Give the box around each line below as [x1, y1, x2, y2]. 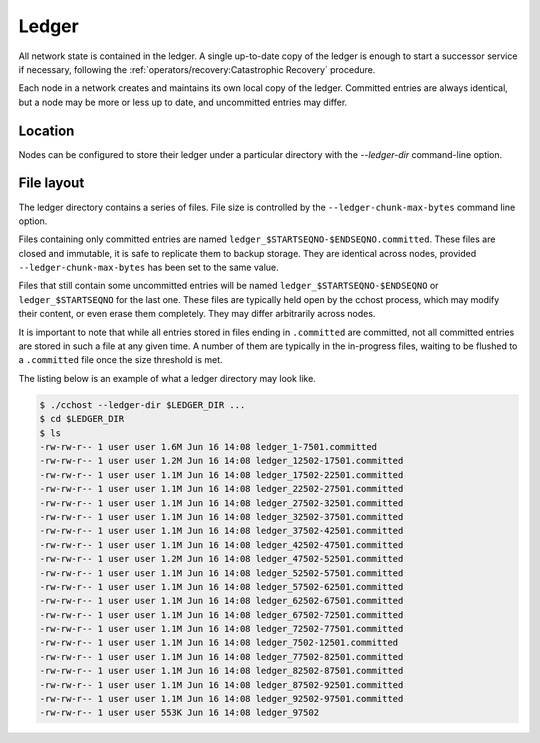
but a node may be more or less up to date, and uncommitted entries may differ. [18, 96, 348, 108]
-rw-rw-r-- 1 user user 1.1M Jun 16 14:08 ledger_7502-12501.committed [39, 637, 399, 649]
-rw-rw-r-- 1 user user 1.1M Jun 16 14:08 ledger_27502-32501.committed [39, 497, 404, 509]
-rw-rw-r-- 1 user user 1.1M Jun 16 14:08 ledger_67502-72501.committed [39, 609, 404, 620]
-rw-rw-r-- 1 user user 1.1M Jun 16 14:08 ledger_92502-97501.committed [39, 693, 404, 705]
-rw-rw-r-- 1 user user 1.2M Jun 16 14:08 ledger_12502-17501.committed [39, 455, 404, 467]
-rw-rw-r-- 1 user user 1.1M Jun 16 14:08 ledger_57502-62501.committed [39, 581, 404, 592]
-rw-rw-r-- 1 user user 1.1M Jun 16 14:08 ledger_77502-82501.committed [39, 651, 404, 662]
